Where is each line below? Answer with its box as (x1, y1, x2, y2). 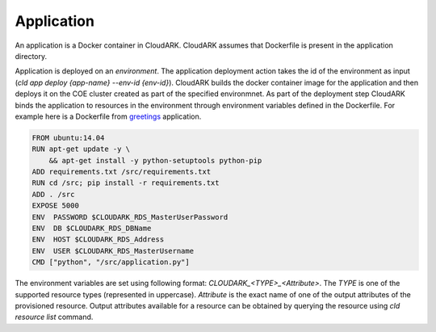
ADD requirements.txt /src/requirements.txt (31, 167, 212, 177)
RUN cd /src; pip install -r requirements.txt (31, 179, 220, 187)
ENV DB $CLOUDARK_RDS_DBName (31, 224, 152, 233)
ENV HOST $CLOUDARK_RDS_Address (31, 235, 165, 244)
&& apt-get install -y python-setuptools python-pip (48, 156, 262, 165)
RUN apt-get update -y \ (31, 145, 131, 153)
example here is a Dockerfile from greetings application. (15, 111, 202, 121)
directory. (15, 51, 48, 61)
